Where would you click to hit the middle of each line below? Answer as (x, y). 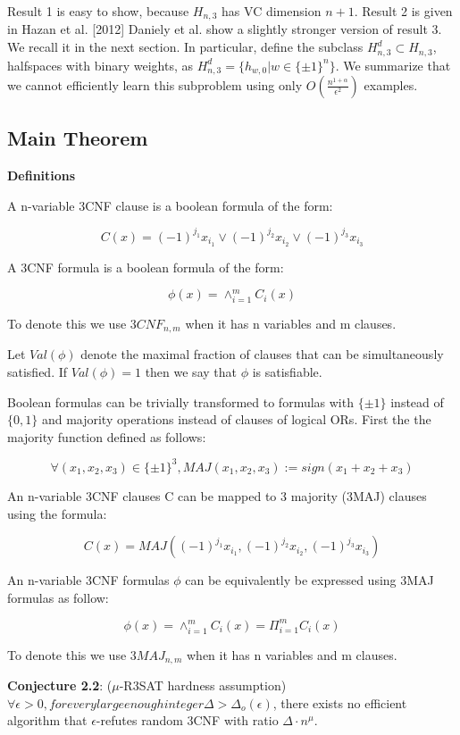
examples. (391, 84)
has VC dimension (272, 11)
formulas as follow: (58, 597)
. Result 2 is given (403, 11)
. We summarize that (393, 65)
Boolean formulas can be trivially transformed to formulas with (180, 401)
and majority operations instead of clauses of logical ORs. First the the (236, 419)
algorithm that (47, 720)
